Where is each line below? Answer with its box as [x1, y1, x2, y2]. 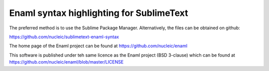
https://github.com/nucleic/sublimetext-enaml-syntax [9, 34, 119, 40]
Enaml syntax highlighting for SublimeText [9, 7, 188, 18]
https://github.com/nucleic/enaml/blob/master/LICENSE [9, 59, 124, 65]
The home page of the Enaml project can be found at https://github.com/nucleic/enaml [9, 43, 188, 49]
